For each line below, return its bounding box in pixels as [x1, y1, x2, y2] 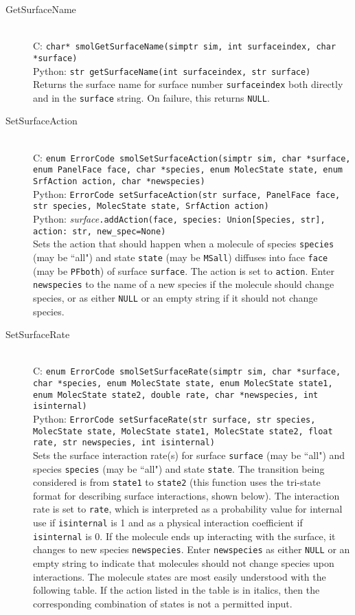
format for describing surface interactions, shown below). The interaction [33, 488, 340, 502]
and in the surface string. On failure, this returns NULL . [33, 90, 270, 104]
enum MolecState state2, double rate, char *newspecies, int [33, 390, 319, 400]
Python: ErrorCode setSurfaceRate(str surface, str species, [33, 411, 316, 425]
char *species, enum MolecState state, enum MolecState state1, [33, 378, 333, 388]
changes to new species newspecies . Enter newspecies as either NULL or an [33, 542, 350, 557]
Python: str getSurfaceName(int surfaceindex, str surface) [33, 63, 311, 78]
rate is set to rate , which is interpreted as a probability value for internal [33, 502, 343, 516]
